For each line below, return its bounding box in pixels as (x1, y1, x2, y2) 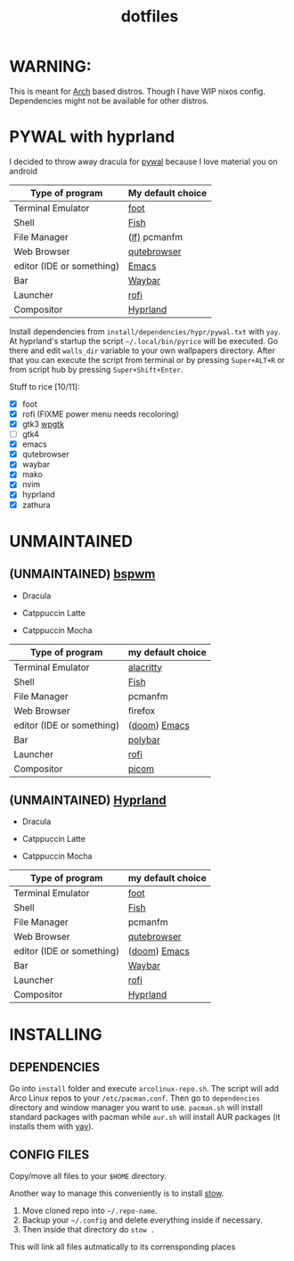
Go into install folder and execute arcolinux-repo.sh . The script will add (9, 1084, 279, 1094)
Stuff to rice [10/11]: (9, 381, 80, 391)
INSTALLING (9, 1024, 102, 1044)
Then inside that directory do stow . (21, 1224, 155, 1235)
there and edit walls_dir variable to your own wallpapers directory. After (9, 345, 276, 356)
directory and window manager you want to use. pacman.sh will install (9, 1102, 263, 1113)
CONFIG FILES (9, 1147, 90, 1162)
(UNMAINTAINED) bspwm (9, 566, 156, 581)
